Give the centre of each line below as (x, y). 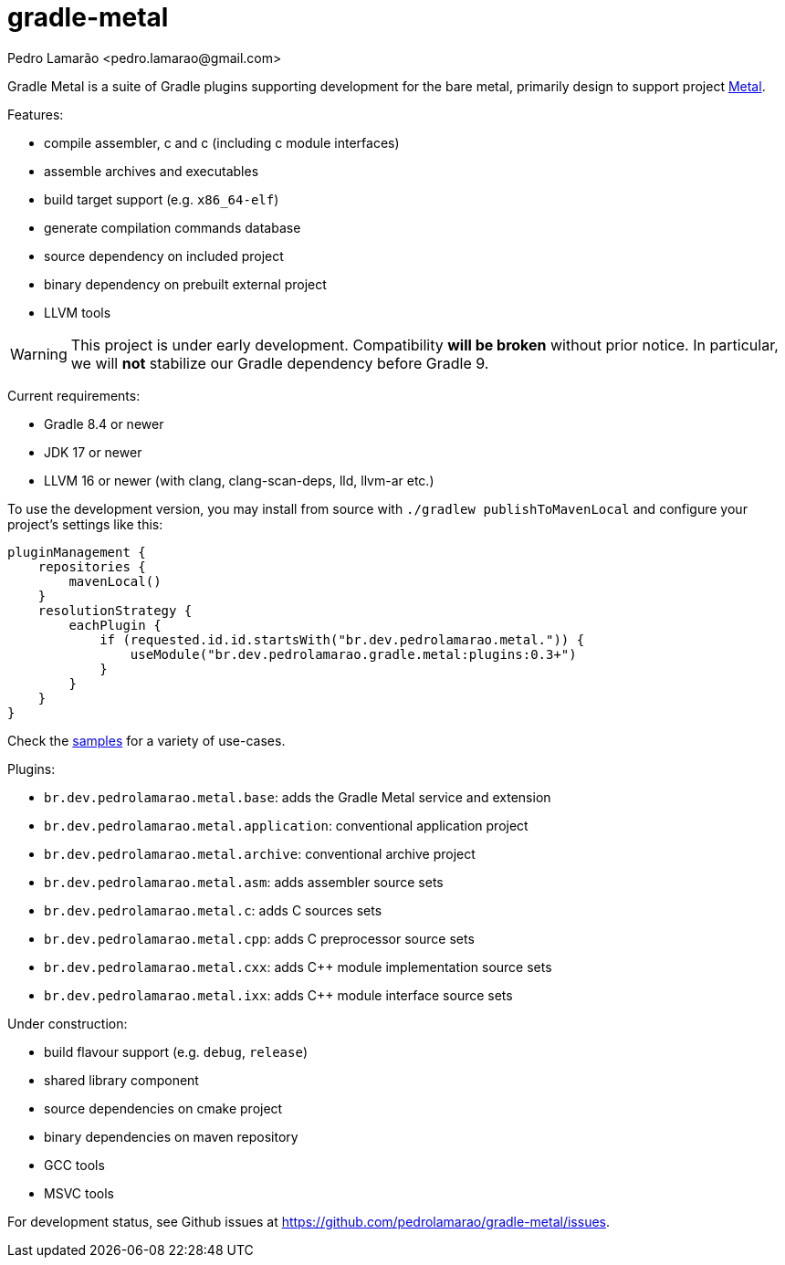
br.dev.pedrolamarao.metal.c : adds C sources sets (213, 910)
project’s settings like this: (85, 524)
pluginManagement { (77, 552)
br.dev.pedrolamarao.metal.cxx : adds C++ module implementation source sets (298, 967)
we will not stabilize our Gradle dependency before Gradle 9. (280, 363)
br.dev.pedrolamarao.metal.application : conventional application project (286, 825)
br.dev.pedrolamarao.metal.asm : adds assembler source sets (244, 882)
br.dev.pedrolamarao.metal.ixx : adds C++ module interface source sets (278, 995)
